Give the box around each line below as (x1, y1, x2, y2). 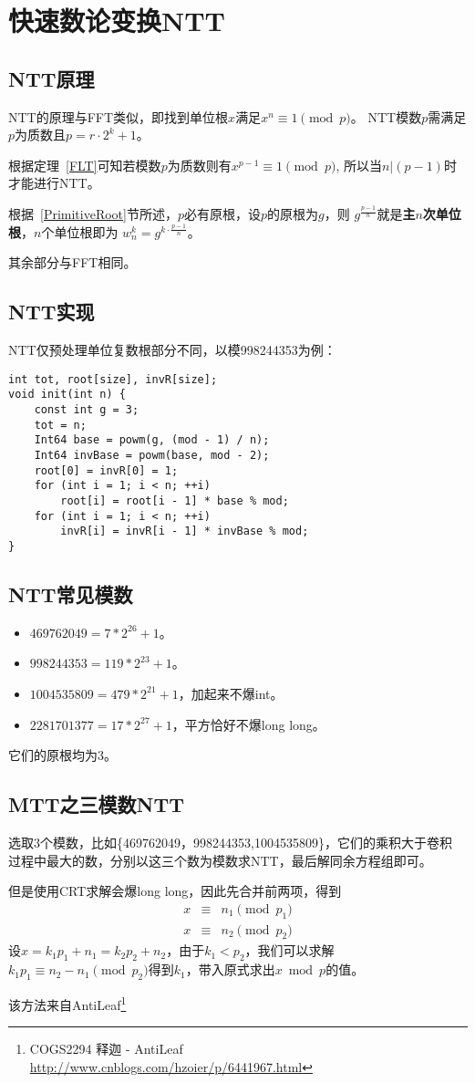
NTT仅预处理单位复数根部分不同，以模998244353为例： (8, 340, 336, 359)
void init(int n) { (8, 388, 126, 401)
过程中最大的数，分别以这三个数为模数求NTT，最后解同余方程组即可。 (8, 850, 432, 870)
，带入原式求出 (185, 960, 275, 979)
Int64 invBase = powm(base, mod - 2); (34, 449, 270, 462)
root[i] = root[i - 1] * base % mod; (60, 494, 289, 507)
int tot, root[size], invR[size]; (8, 372, 218, 386)
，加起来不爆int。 (178, 683, 284, 703)
